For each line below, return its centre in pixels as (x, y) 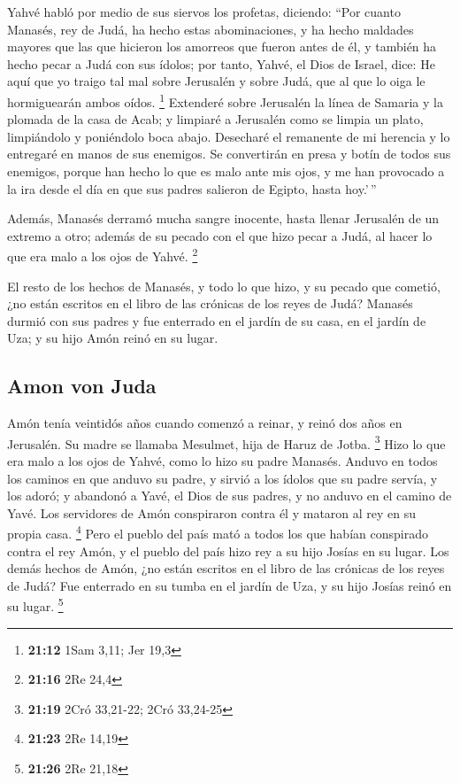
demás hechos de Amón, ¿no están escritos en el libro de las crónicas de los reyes (226, 568)
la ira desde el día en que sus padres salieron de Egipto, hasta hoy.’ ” (192, 188)
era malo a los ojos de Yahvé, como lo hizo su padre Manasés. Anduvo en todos (222, 461)
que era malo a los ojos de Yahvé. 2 (103, 255)
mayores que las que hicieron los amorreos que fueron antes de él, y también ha (222, 47)
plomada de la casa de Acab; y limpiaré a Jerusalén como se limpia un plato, (215, 119)
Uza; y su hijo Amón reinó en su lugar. (113, 338)
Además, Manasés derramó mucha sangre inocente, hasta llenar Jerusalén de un (223, 218)
